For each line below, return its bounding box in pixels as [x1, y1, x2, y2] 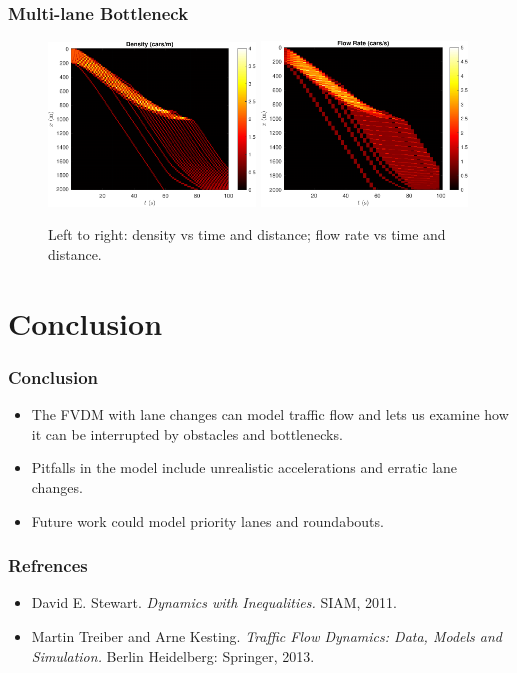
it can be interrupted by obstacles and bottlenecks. [31, 423, 343, 444]
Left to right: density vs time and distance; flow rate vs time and [48, 224, 446, 245]
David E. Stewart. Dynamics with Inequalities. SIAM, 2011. [31, 592, 398, 613]
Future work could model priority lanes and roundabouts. [31, 510, 384, 531]
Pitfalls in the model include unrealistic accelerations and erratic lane [31, 457, 458, 478]
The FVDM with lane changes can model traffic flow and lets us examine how [31, 404, 509, 425]
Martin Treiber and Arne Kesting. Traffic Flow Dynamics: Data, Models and [31, 625, 503, 646]
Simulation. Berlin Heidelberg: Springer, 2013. [31, 645, 315, 666]
